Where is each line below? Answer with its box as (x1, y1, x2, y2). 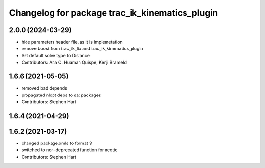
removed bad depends (21, 85, 67, 91)
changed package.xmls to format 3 (21, 140, 92, 146)
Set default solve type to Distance (21, 52, 90, 58)
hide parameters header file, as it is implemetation (21, 39, 123, 45)
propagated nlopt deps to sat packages (21, 92, 101, 98)
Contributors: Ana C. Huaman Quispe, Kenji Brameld (21, 59, 127, 66)
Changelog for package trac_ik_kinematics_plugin (9, 7, 218, 18)
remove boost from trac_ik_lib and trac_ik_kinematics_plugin (21, 46, 143, 51)
